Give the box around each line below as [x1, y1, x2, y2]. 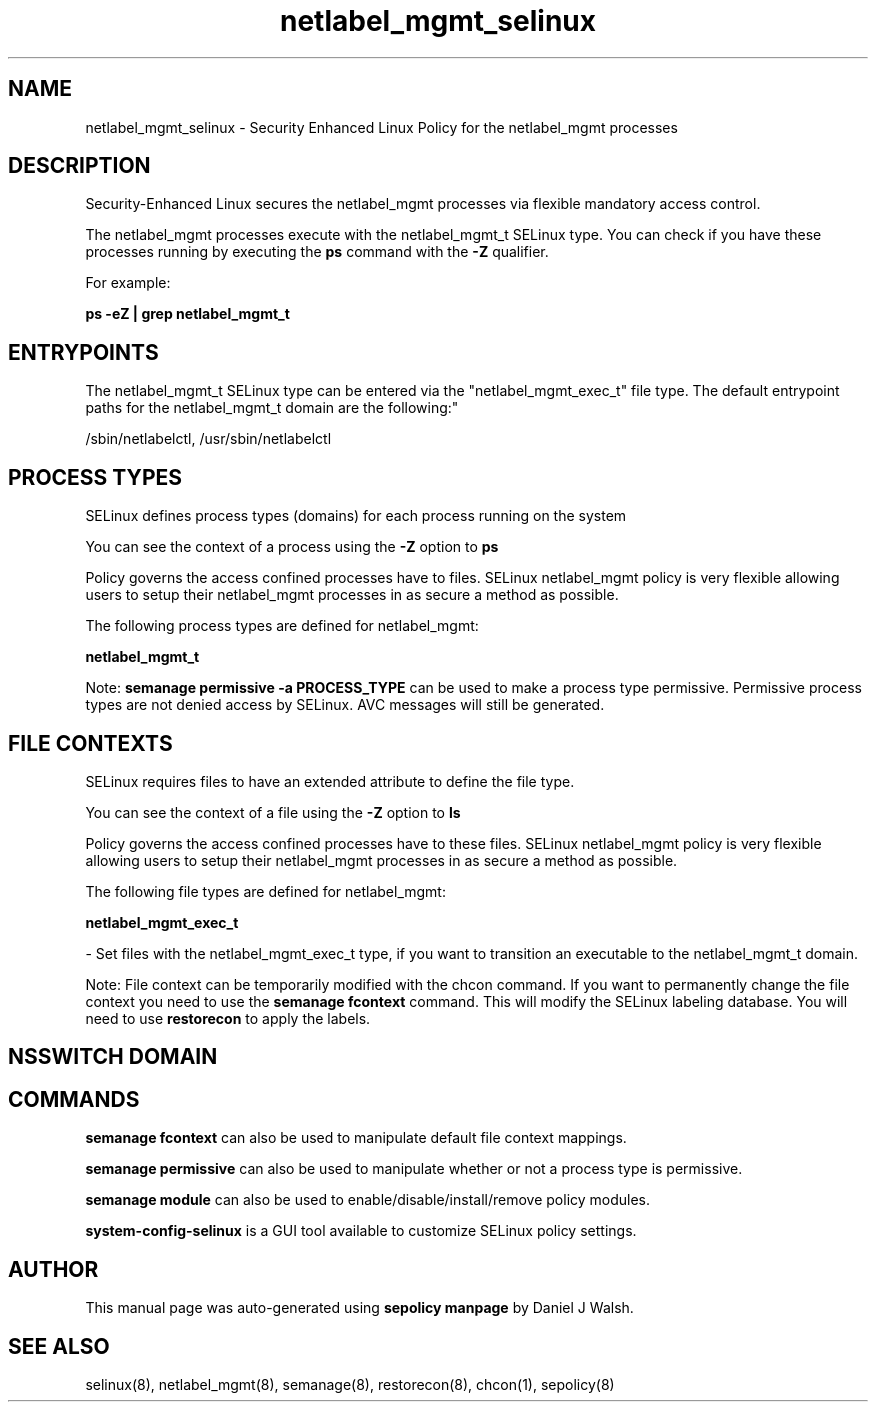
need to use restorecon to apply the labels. [85, 1009, 371, 1027]
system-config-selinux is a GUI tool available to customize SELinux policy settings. [85, 1222, 637, 1240]
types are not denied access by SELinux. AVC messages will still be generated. [85, 696, 605, 714]
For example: [85, 274, 171, 292]
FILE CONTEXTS [8, 730, 173, 756]
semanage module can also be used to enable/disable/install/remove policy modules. [85, 1191, 651, 1209]
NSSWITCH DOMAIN [8, 1044, 218, 1070]
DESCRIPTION [8, 153, 151, 179]
